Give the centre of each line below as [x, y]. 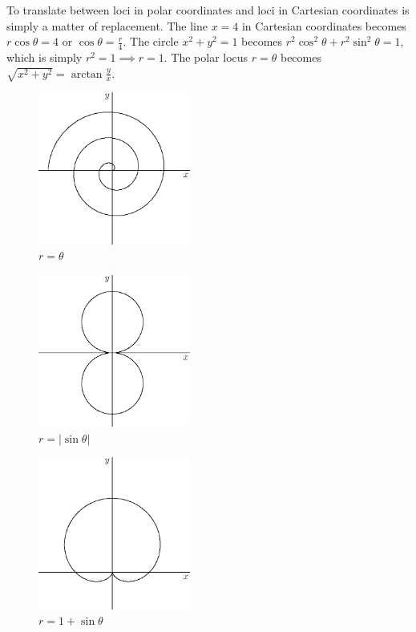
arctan [87, 74]
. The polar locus [206, 57]
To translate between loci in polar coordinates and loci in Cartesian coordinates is [208, 10]
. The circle [151, 41]
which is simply [44, 57]
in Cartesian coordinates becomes [324, 25]
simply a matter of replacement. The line [107, 25]
